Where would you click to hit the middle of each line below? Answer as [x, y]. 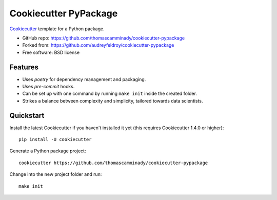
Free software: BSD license [51, 52]
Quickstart [27, 115]
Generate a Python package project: [48, 151]
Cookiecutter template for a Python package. [57, 29]
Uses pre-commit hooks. [48, 87]
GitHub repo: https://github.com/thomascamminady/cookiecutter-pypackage [103, 38]
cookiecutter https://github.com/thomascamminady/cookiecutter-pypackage [113, 163]
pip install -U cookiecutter [55, 139]
